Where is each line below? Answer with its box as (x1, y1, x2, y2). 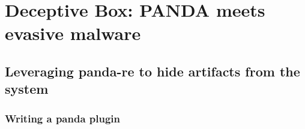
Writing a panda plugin (5, 110, 121, 125)
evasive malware (5, 21, 141, 45)
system (5, 79, 49, 98)
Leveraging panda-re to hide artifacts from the (5, 62, 300, 80)
